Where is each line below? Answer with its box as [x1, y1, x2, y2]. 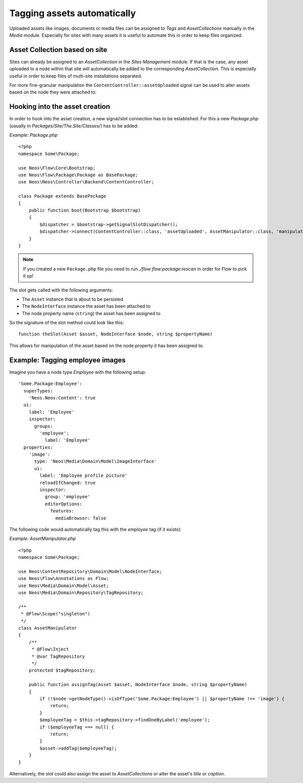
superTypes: [23, 388, 53, 394]
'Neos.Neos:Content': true [28, 395, 96, 401]
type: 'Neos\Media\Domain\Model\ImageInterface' [34, 459, 157, 464]
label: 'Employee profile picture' [39, 473, 128, 478]
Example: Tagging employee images [9, 356, 126, 364]
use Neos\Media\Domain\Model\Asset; [18, 582, 109, 589]
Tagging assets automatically [9, 8, 136, 19]
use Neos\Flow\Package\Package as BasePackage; [18, 172, 138, 178]
